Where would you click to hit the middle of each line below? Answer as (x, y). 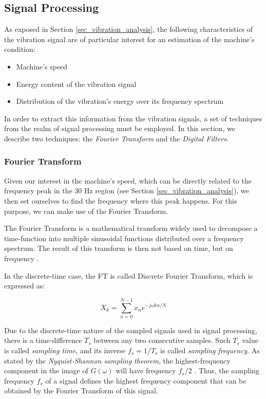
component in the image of (46, 370)
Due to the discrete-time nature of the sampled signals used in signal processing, (131, 330)
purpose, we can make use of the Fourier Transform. (86, 211)
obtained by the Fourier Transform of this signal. (81, 391)
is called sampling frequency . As (210, 350)
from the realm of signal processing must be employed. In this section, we (120, 128)
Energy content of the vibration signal (76, 84)
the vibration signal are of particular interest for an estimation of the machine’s (129, 39)
